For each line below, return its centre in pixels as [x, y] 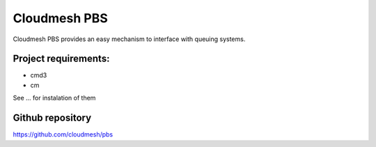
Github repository [52, 118]
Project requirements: [61, 59]
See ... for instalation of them [54, 98]
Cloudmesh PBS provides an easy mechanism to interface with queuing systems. [129, 39]
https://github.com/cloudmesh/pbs [63, 134]
